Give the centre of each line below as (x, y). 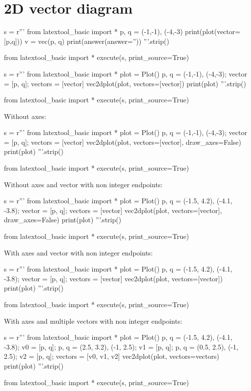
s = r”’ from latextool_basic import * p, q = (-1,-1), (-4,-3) (94, 31)
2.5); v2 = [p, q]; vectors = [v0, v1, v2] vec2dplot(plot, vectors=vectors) (112, 356)
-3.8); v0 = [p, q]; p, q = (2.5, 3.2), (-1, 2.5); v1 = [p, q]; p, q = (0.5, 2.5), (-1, (121, 346)
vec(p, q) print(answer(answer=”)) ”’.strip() (104, 41)
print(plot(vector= (213, 31)
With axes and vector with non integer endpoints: (78, 252)
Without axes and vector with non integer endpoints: (83, 184)
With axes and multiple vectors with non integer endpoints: (93, 321)
